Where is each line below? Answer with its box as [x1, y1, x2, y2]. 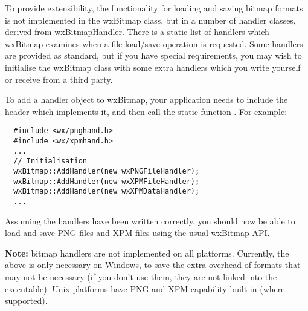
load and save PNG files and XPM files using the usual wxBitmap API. [5, 226, 270, 239]
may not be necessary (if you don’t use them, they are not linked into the [5, 270, 277, 283]
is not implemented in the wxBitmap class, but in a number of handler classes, [5, 13, 296, 26]
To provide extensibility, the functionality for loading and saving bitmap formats [5, 2, 303, 14]
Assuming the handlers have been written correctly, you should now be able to [5, 214, 295, 227]
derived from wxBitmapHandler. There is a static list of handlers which [5, 25, 269, 38]
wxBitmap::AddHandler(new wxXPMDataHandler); [13, 187, 200, 196]
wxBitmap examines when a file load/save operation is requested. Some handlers [5, 37, 303, 50]
